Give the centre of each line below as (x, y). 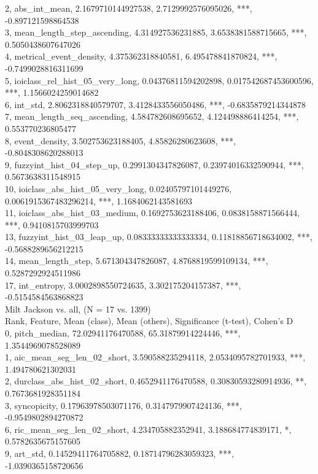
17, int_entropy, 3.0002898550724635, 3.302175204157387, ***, (123, 285)
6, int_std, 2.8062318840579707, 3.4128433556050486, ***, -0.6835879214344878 (156, 104)
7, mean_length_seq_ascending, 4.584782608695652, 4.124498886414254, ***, (152, 116)
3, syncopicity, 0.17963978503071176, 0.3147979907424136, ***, (123, 405)
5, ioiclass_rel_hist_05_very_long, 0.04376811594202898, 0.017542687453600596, (159, 80)
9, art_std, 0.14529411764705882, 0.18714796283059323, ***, (120, 453)
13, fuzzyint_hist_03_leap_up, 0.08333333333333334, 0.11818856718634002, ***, (159, 237)
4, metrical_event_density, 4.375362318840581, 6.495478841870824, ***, (141, 56)
